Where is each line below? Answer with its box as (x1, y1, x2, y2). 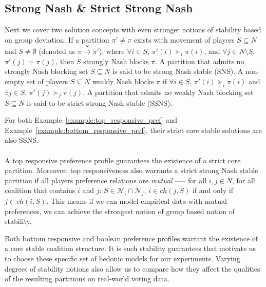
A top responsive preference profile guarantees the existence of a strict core (5, 155, 241, 165)
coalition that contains (5, 185, 75, 196)
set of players (26, 75, 68, 86)
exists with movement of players (134, 34, 235, 45)
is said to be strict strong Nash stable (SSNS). (27, 97, 173, 108)
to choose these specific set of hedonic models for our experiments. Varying (5, 253, 240, 264)
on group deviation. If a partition (5, 34, 109, 45)
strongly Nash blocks (83, 55, 149, 66)
